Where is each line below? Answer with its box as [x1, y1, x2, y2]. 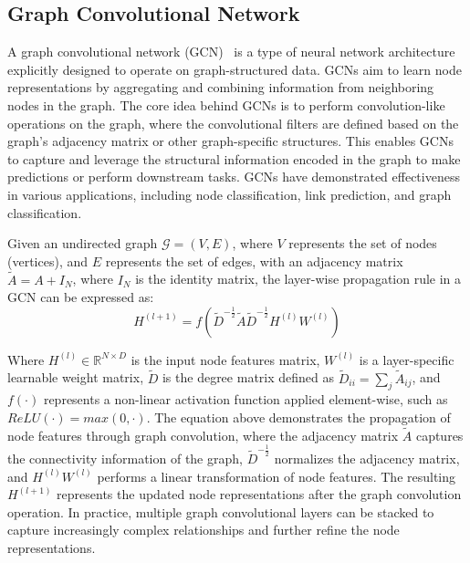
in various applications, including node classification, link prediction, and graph [7, 184, 452, 203]
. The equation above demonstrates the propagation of [146, 407, 451, 426]
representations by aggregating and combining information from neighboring [7, 78, 434, 97]
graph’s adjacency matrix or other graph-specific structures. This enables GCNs [7, 131, 454, 151]
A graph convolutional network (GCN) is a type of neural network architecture [7, 42, 455, 61]
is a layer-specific [359, 349, 454, 369]
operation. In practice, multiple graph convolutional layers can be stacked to [7, 502, 434, 521]
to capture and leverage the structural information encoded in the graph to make [7, 149, 461, 168]
